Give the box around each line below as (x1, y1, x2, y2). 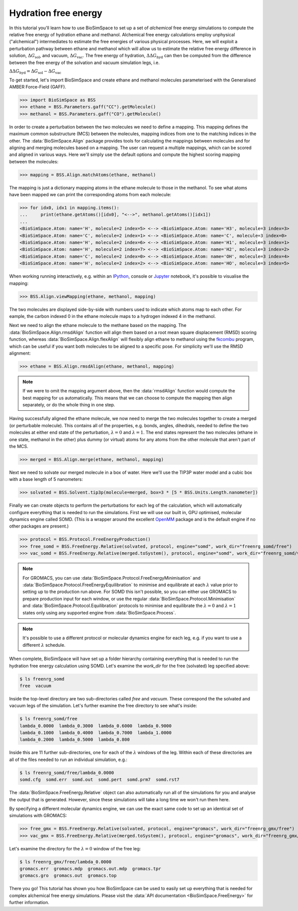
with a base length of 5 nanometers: (9, 476, 83, 482)
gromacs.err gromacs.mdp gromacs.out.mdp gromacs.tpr (19, 866, 161, 872)
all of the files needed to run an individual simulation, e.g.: (9, 757, 128, 762)
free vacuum (19, 683, 52, 688)
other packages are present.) (9, 523, 69, 529)
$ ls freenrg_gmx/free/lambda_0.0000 (19, 859, 112, 864)
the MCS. (9, 443, 28, 449)
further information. (9, 900, 50, 906)
